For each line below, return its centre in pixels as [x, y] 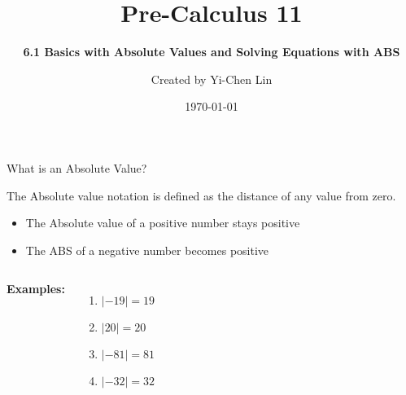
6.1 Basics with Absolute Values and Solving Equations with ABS [212, 52]
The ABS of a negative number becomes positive [147, 250]
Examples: [36, 289]
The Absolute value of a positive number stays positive [163, 223]
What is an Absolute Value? [77, 167]
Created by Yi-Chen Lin [212, 79]
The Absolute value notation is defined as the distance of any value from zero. [201, 195]
